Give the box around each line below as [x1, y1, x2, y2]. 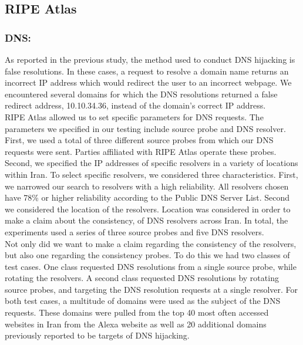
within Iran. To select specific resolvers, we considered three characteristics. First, [5, 168, 298, 180]
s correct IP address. [191, 99, 266, 111]
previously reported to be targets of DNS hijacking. [5, 329, 190, 341]
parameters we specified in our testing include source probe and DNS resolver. [5, 122, 286, 134]
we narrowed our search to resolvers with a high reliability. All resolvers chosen [5, 180, 289, 192]
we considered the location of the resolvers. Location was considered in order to [5, 202, 291, 215]
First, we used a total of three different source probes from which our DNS [5, 134, 274, 146]
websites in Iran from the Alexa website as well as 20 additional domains [5, 317, 267, 330]
